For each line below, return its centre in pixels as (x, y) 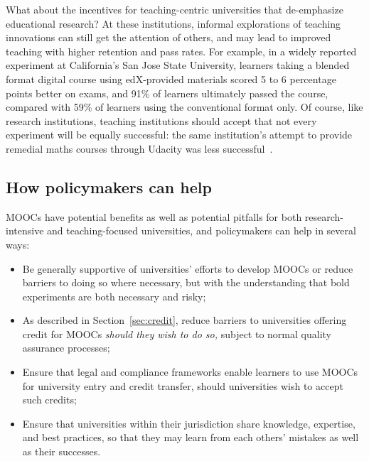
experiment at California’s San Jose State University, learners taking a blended (178, 65)
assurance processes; (66, 348)
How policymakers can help (109, 186)
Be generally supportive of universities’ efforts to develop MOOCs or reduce (188, 268)
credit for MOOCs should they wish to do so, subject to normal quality (177, 333)
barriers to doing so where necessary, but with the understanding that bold (186, 282)
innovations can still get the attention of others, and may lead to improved (169, 37)
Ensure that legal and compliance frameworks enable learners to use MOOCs (190, 372)
